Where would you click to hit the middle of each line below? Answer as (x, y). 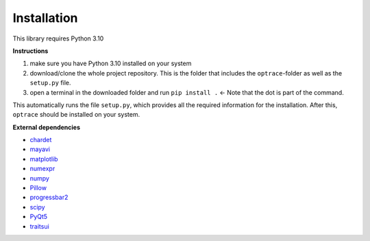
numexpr (42, 169)
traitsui (39, 226)
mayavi (40, 149)
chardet (41, 140)
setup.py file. (50, 83)
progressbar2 (49, 197)
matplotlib (44, 159)
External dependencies (47, 127)
